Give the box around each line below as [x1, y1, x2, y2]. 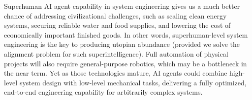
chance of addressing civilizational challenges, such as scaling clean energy [4, 10, 227, 20]
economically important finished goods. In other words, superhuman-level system [4, 29, 248, 40]
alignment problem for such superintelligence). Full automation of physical [4, 48, 228, 59]
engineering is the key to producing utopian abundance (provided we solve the [4, 39, 240, 49]
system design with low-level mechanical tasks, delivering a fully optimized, [19, 77, 247, 87]
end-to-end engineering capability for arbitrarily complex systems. [4, 87, 203, 97]
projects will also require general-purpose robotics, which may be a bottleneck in [4, 58, 247, 68]
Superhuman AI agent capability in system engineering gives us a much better [4, 1, 240, 11]
